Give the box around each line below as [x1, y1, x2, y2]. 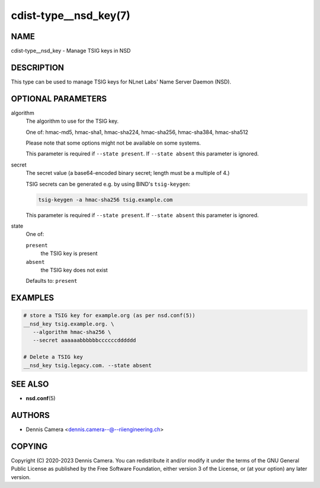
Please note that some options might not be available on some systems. [25, 139, 201, 146]
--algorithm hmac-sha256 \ [33, 329, 111, 336]
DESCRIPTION [11, 62, 65, 72]
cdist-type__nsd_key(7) [11, 9, 130, 22]
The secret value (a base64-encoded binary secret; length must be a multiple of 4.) [25, 170, 230, 177]
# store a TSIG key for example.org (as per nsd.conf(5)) [23, 312, 196, 319]
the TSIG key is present [40, 250, 98, 257]
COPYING [11, 441, 48, 451]
